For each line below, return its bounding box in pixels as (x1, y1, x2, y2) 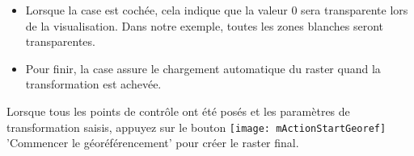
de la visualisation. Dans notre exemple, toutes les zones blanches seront (25, 17, 384, 34)
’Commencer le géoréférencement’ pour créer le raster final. (6, 134, 299, 151)
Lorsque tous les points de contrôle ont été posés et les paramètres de (6, 102, 350, 119)
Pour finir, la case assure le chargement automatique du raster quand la (25, 60, 381, 76)
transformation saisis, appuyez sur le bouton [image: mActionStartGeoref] (6, 118, 387, 135)
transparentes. (25, 33, 95, 50)
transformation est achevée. (25, 76, 162, 92)
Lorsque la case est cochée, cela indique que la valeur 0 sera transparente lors (25, 2, 408, 18)
